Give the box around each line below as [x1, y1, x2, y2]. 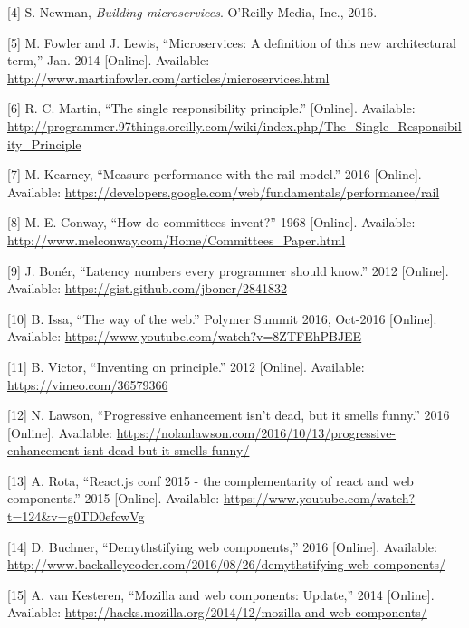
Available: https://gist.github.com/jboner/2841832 [7, 279, 288, 298]
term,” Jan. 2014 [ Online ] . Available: [7, 51, 210, 70]
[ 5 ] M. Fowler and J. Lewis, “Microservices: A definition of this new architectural [7, 33, 456, 52]
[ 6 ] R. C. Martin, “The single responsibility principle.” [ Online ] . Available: [7, 99, 416, 118]
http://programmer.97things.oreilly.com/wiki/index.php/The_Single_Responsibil [7, 116, 462, 135]
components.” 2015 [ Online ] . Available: [7, 489, 220, 508]
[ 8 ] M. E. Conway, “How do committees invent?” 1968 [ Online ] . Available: [7, 213, 416, 232]
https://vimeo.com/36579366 [7, 375, 168, 394]
